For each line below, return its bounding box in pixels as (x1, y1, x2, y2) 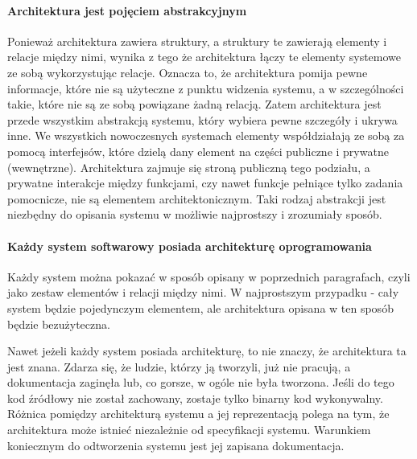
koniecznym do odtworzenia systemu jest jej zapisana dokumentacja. (7, 436, 345, 453)
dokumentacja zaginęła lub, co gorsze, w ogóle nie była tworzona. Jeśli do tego (7, 374, 394, 391)
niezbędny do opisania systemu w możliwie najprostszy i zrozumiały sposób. (7, 206, 382, 223)
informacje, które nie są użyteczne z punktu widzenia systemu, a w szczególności (7, 80, 404, 96)
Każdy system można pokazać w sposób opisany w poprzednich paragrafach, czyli (7, 268, 411, 285)
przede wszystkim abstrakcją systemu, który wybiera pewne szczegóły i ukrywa (7, 111, 398, 128)
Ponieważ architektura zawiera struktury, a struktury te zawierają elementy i (7, 32, 387, 49)
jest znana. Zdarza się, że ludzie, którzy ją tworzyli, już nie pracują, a (7, 358, 351, 375)
